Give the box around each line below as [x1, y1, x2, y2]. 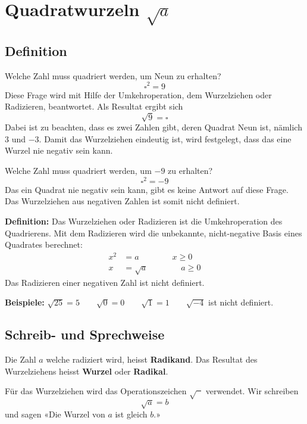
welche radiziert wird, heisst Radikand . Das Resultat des [46, 353, 258, 366]
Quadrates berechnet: [5, 238, 83, 251]
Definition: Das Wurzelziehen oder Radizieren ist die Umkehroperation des [5, 214, 283, 227]
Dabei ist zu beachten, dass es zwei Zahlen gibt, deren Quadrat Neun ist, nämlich [5, 121, 302, 133]
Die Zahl [5, 353, 36, 366]
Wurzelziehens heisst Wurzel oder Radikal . [5, 364, 168, 377]
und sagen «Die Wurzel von [5, 408, 105, 420]
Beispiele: [5, 296, 45, 308]
